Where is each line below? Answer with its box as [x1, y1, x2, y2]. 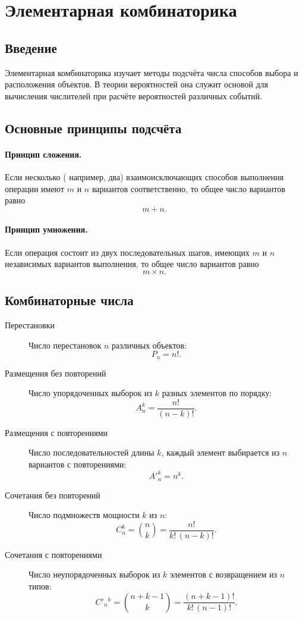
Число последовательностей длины [29, 446, 154, 459]
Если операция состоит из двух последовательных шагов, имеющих [5, 246, 250, 258]
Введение [5, 38, 57, 57]
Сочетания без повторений [5, 488, 100, 501]
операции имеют [5, 182, 65, 195]
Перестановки [5, 318, 55, 331]
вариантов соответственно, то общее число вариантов [91, 182, 286, 195]
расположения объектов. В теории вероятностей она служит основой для [5, 78, 269, 90]
